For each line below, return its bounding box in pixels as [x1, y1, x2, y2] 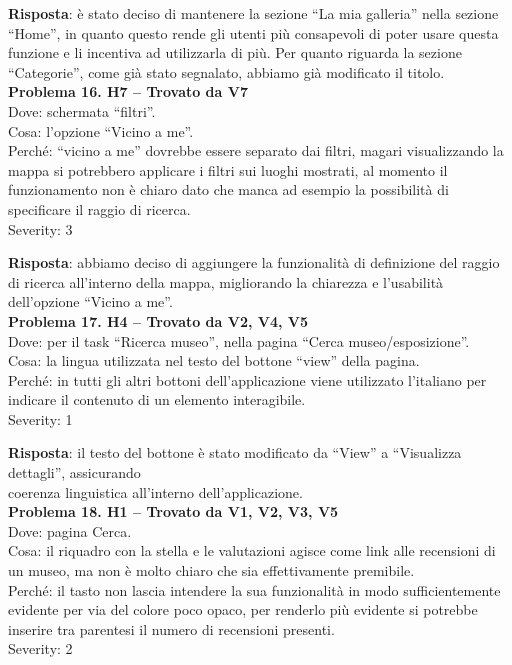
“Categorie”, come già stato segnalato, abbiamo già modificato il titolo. [8, 61, 445, 82]
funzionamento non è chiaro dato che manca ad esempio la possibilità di [8, 179, 449, 200]
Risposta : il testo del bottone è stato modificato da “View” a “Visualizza [8, 442, 462, 463]
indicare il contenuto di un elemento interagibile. [8, 389, 306, 410]
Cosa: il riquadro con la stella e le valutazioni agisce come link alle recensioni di [8, 540, 496, 561]
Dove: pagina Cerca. [8, 520, 132, 541]
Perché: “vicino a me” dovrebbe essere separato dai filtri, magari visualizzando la [8, 140, 504, 161]
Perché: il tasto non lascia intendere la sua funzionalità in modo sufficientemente [8, 579, 501, 600]
